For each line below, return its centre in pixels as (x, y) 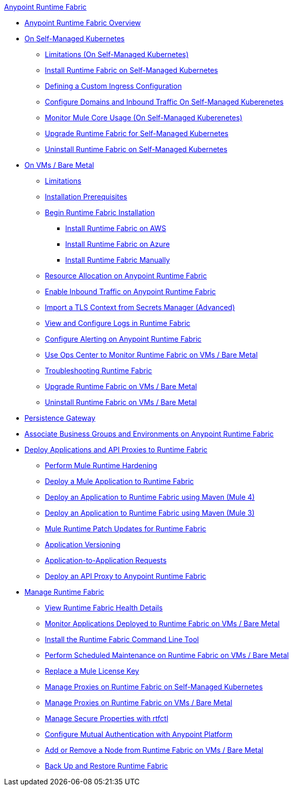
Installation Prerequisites (86, 197)
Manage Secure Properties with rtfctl (107, 718)
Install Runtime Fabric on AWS (116, 228)
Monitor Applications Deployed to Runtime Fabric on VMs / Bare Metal (162, 623)
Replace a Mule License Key (92, 671)
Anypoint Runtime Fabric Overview (83, 23)
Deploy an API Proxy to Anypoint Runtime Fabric (126, 576)
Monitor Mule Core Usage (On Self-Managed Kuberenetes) (144, 118)
